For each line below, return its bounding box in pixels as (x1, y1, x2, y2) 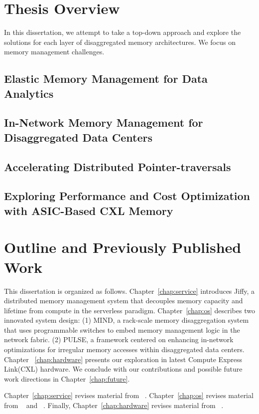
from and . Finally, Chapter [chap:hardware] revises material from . (4, 400, 224, 411)
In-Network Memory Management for (4, 115, 203, 130)
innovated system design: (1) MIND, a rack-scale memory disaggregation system (4, 315, 249, 325)
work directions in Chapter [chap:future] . (4, 373, 130, 384)
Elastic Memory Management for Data (4, 71, 208, 86)
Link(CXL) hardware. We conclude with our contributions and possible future (4, 364, 243, 374)
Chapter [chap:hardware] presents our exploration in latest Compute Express (4, 354, 243, 364)
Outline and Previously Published (4, 237, 242, 257)
